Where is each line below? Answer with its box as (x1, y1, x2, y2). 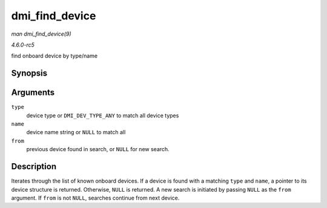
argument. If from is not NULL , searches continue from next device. (11, 194, 180, 201)
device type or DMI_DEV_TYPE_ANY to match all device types (26, 112, 179, 119)
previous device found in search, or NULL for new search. (26, 146, 170, 153)
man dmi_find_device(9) (11, 30, 72, 37)
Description (11, 161, 57, 172)
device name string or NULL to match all (26, 129, 126, 136)
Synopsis (11, 68, 48, 79)
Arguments (11, 88, 55, 98)
